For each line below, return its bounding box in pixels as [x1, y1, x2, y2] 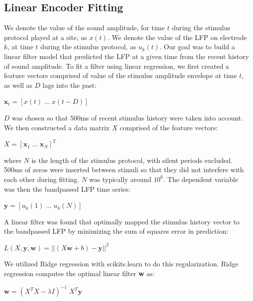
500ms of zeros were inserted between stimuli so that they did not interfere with [4, 164, 244, 175]
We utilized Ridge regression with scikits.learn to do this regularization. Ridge [4, 259, 238, 269]
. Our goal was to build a [160, 41, 235, 52]
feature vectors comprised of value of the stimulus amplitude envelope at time [4, 70, 237, 80]
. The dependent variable [163, 174, 238, 184]
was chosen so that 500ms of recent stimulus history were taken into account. [12, 112, 243, 122]
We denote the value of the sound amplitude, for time [4, 22, 165, 33]
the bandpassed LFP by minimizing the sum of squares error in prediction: [4, 226, 229, 236]
